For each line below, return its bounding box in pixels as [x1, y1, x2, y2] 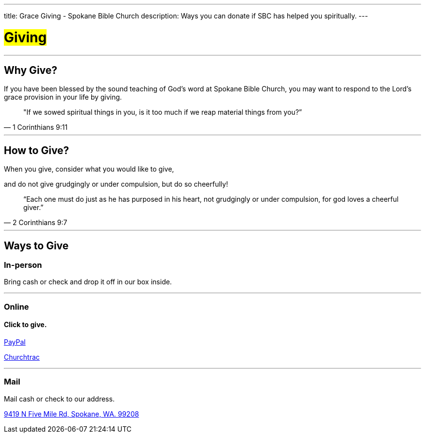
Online [4, 301, 29, 312]
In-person [4, 260, 42, 270]
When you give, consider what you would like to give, [4, 165, 174, 174]
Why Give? [4, 64, 58, 76]
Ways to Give [4, 239, 69, 252]
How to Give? [4, 144, 69, 157]
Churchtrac [4, 353, 40, 361]
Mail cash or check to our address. [4, 394, 115, 403]
